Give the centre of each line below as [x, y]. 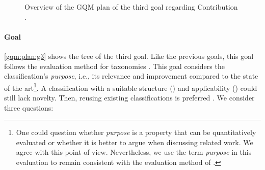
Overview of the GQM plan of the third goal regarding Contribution [131, 7]
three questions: [29, 107]
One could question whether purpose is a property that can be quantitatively [136, 132]
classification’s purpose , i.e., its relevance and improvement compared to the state [131, 76]
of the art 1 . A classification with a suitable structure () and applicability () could [131, 87]
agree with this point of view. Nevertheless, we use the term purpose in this [134, 152]
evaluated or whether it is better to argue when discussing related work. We [135, 142]
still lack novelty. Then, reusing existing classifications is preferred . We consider [129, 98]
